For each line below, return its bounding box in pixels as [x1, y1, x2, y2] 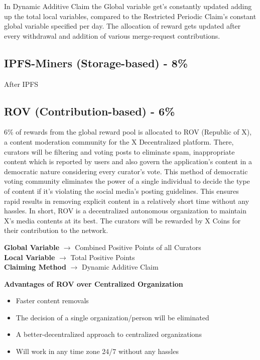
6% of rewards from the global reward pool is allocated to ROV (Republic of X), [4, 127, 252, 137]
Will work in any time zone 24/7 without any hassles [16, 346, 179, 356]
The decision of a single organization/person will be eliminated [16, 312, 209, 322]
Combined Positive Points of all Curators [75, 242, 201, 252]
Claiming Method [4, 262, 66, 272]
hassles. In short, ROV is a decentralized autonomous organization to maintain [4, 205, 246, 216]
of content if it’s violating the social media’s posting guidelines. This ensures [4, 185, 239, 196]
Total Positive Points [70, 252, 135, 262]
